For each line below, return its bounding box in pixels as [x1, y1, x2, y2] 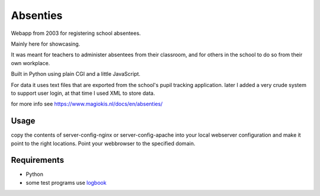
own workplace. [11, 59, 50, 66]
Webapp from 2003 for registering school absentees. [11, 30, 141, 37]
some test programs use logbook [25, 179, 107, 186]
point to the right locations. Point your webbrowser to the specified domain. [11, 140, 196, 147]
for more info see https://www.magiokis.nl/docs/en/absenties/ [11, 101, 163, 108]
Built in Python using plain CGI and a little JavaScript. [11, 70, 140, 78]
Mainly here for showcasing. [11, 40, 81, 47]
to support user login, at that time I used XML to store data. [11, 89, 155, 97]
